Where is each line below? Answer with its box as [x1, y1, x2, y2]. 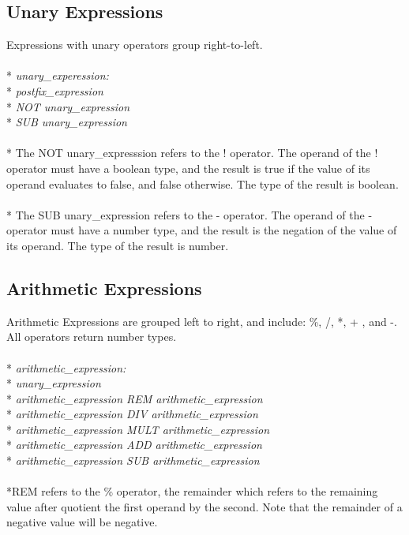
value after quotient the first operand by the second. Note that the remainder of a [6, 498, 403, 514]
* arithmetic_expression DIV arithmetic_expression [6, 406, 258, 422]
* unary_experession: [6, 67, 109, 84]
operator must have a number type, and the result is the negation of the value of [6, 222, 397, 238]
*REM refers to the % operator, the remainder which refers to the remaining [6, 483, 378, 499]
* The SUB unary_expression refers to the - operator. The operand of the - [6, 206, 373, 223]
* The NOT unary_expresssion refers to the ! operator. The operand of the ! [6, 144, 378, 161]
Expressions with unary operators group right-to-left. [6, 36, 263, 53]
